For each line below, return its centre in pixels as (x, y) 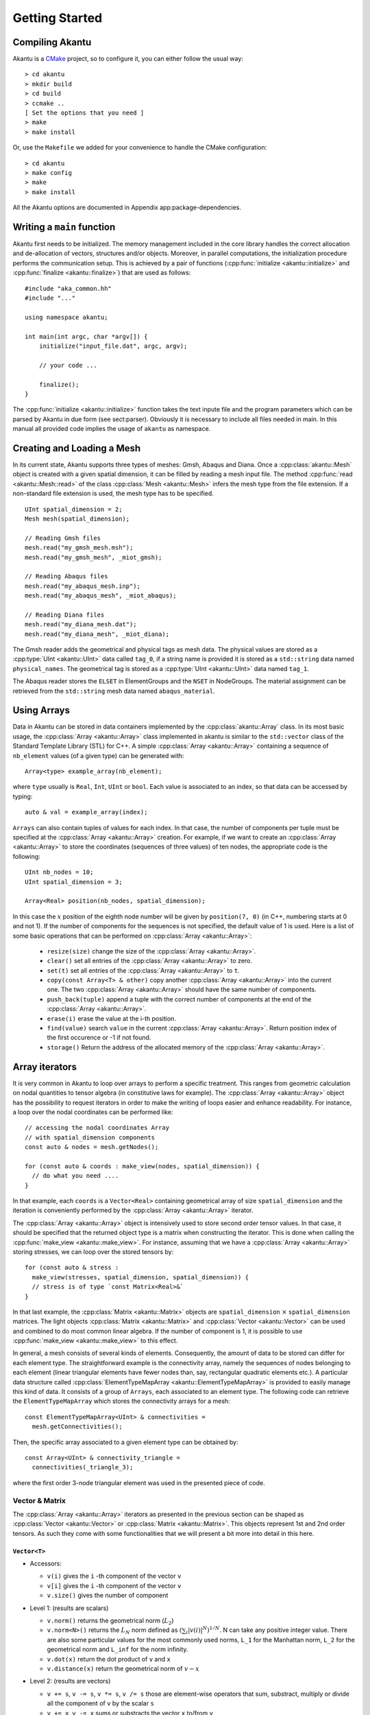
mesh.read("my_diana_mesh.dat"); (81, 625)
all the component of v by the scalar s (100, 1703)
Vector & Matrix (39, 1500)
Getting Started (58, 18)
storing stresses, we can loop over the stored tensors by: (93, 1251)
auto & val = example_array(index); (86, 812)
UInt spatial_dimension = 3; (74, 882)
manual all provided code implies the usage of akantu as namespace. (112, 429)
